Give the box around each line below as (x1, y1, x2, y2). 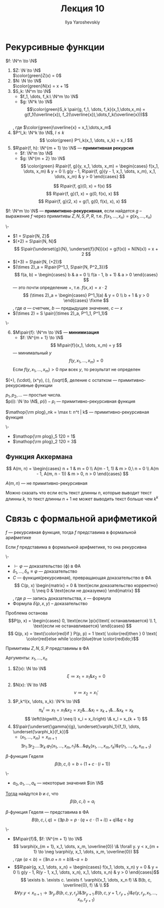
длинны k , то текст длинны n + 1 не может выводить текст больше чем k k (5, 495, 159, 502)
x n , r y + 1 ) (77, 896, 95, 903)
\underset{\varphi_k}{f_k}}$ (12, 728, 69, 734)
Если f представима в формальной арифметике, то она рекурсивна (5, 544, 147, 550)
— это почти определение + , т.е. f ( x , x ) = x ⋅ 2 (12, 285, 108, 291)
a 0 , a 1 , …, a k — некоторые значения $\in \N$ (12, 780, 104, 787)
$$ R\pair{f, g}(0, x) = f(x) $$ (53, 183, 112, 189)
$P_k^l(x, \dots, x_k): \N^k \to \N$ (12, 698, 80, 704)
